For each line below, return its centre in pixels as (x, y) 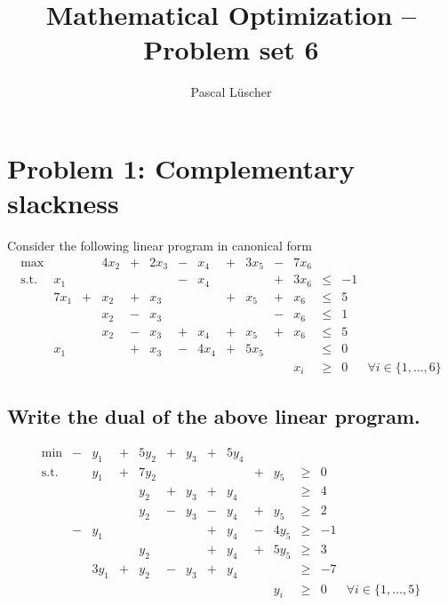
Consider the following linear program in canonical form (160, 246)
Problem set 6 (231, 49)
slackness (63, 203)
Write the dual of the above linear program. (214, 415)
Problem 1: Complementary (181, 167)
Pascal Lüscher (231, 92)
